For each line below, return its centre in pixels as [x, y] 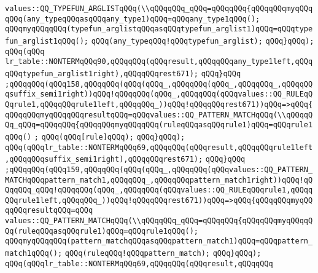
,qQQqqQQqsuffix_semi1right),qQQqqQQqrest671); [104, 160]
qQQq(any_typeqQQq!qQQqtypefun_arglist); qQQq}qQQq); [203, 41]
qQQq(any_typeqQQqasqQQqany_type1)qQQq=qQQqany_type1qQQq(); [133, 19]
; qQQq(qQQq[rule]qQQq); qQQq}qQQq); [110, 137]
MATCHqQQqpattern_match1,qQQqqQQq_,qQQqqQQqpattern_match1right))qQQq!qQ [159, 180]
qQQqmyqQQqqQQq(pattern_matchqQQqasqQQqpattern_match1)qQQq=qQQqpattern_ [159, 241]
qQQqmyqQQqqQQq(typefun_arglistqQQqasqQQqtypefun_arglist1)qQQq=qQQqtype [159, 29]
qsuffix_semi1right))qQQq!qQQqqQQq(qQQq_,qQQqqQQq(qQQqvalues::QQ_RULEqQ [159, 94]
